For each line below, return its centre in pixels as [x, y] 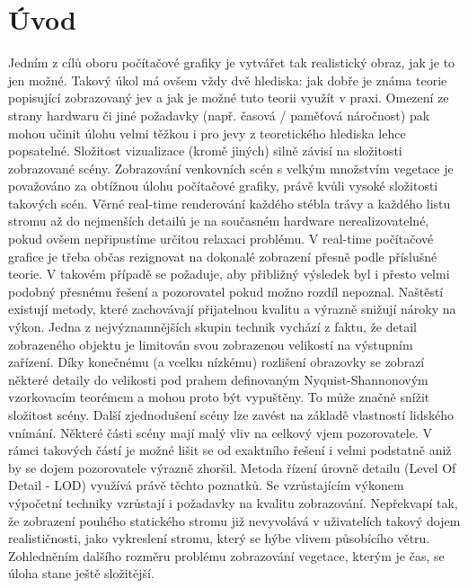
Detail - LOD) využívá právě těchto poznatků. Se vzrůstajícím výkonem [206, 485]
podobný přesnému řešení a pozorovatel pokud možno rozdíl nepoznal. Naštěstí [226, 291]
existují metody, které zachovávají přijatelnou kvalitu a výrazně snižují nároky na [232, 309]
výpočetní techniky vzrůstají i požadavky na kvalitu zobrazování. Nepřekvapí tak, [233, 502]
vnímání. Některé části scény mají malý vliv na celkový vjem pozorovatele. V [220, 432]
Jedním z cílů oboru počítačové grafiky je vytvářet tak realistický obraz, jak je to [232, 62]
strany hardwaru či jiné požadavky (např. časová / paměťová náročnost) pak [219, 115]
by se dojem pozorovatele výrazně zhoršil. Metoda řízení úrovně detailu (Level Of [232, 467]
